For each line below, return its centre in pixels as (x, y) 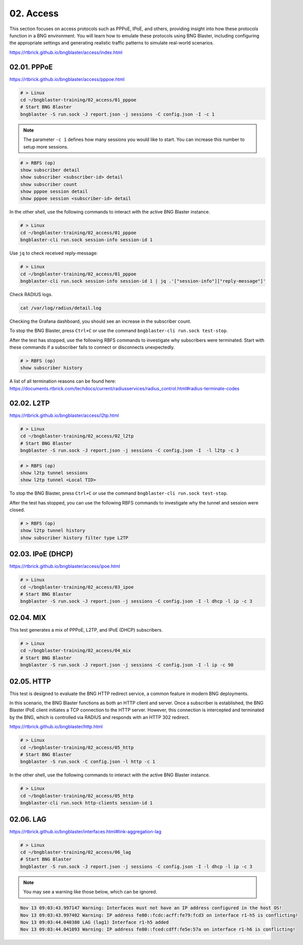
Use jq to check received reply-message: (54, 253)
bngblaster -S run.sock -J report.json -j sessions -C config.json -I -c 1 (117, 114)
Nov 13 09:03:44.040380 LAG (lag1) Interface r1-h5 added (94, 922)
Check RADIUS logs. (31, 294)
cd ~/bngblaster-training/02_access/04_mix (76, 651)
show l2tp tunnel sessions (54, 473)
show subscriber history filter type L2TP (74, 538)
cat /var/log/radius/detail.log (61, 308)
